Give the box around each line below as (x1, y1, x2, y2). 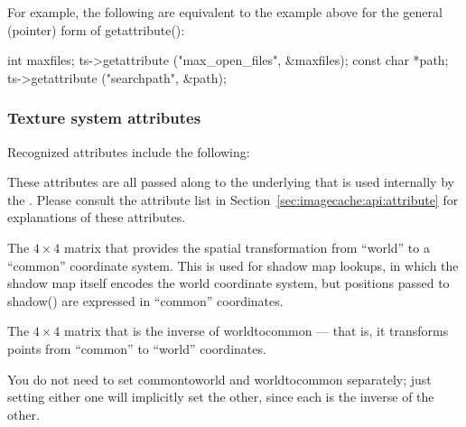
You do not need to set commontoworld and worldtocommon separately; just (7, 369, 432, 388)
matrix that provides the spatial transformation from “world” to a (64, 237, 430, 256)
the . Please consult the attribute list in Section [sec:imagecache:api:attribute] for (7, 190, 459, 209)
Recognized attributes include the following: (7, 142, 250, 161)
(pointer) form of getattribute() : (7, 20, 185, 39)
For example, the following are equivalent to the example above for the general (7, 3, 443, 21)
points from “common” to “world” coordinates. (7, 339, 266, 357)
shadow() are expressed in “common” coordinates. (7, 291, 284, 310)
